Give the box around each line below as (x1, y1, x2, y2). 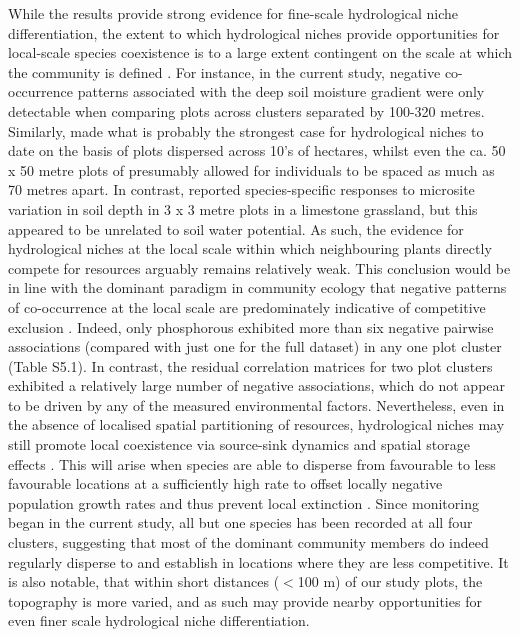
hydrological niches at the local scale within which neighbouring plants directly (8, 238, 492, 259)
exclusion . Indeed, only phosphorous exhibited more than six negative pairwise (8, 316, 494, 337)
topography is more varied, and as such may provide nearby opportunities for (8, 590, 482, 611)
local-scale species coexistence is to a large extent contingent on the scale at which (8, 42, 512, 63)
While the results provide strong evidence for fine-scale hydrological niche (8, 3, 459, 23)
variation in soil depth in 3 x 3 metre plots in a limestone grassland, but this (8, 198, 478, 219)
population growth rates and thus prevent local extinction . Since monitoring (8, 492, 479, 513)
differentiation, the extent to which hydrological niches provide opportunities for (8, 22, 500, 43)
